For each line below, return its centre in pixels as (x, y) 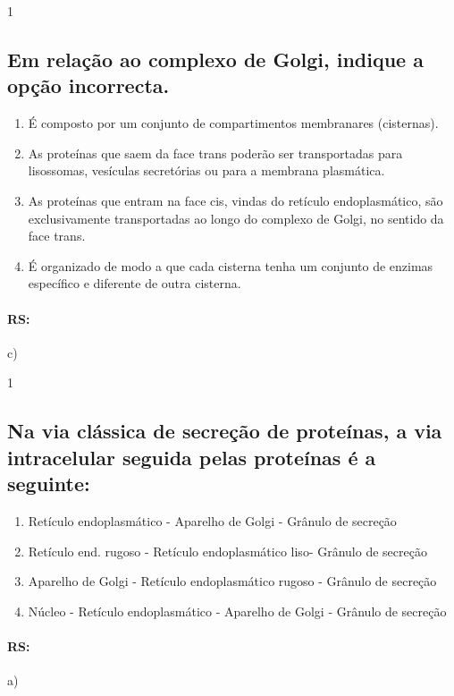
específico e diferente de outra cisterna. (135, 283)
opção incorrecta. (88, 85)
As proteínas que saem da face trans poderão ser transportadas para (215, 153)
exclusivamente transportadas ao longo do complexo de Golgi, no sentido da (236, 218)
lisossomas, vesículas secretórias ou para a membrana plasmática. (206, 170)
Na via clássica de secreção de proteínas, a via (225, 431)
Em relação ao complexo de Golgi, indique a (215, 59)
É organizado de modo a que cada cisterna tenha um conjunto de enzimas (231, 265)
